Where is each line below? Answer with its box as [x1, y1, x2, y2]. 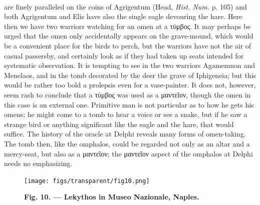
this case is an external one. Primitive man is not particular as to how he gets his [4, 99, 254, 109]
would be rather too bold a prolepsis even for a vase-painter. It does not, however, [4, 79, 256, 90]
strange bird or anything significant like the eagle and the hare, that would [4, 118, 234, 129]
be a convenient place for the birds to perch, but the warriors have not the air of [4, 40, 251, 50]
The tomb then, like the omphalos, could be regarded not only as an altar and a [4, 138, 250, 148]
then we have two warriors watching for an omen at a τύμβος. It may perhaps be [4, 20, 251, 31]
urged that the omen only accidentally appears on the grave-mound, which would [4, 30, 253, 41]
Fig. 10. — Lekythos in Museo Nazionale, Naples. [24, 191, 199, 202]
